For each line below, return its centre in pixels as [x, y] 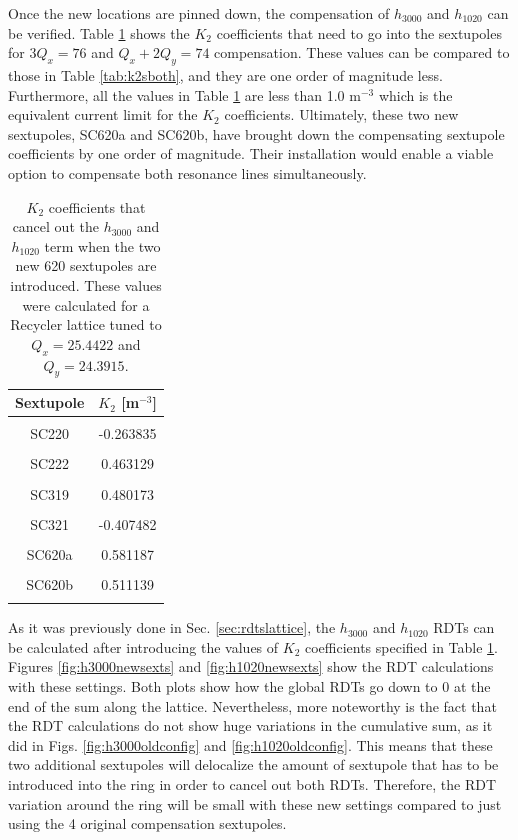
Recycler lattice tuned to [86, 324]
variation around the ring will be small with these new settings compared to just [255, 803]
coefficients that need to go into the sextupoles [359, 32]
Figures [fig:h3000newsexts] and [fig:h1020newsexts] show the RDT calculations [251, 666]
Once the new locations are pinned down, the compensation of [199, 13]
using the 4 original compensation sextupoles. [147, 823]
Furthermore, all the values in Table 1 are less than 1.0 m [184, 94]
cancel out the [55, 226]
